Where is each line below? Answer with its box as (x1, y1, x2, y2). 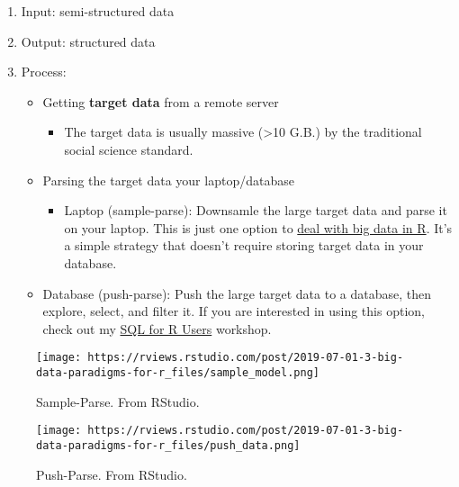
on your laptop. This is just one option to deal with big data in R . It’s (64, 218, 453, 237)
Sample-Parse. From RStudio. (36, 392, 200, 410)
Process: (21, 62, 67, 81)
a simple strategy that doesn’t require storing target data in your (64, 236, 424, 255)
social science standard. (64, 140, 193, 158)
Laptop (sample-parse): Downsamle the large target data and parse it (64, 201, 447, 220)
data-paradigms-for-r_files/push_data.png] (36, 438, 301, 452)
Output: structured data (21, 32, 156, 50)
